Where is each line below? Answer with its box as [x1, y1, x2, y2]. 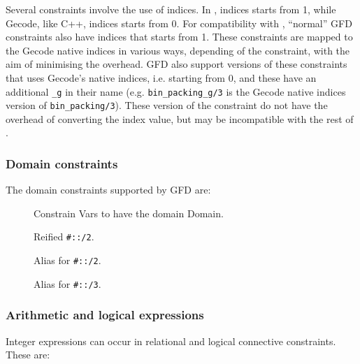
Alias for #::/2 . [34, 253, 101, 268]
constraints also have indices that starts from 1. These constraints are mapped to [6, 29, 353, 44]
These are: [6, 347, 50, 362]
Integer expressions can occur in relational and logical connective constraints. [6, 333, 336, 348]
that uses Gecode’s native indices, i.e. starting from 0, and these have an [6, 70, 317, 85]
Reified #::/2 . [34, 229, 94, 244]
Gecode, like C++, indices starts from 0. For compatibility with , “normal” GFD [6, 15, 352, 30]
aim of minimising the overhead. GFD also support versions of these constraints [6, 57, 347, 71]
